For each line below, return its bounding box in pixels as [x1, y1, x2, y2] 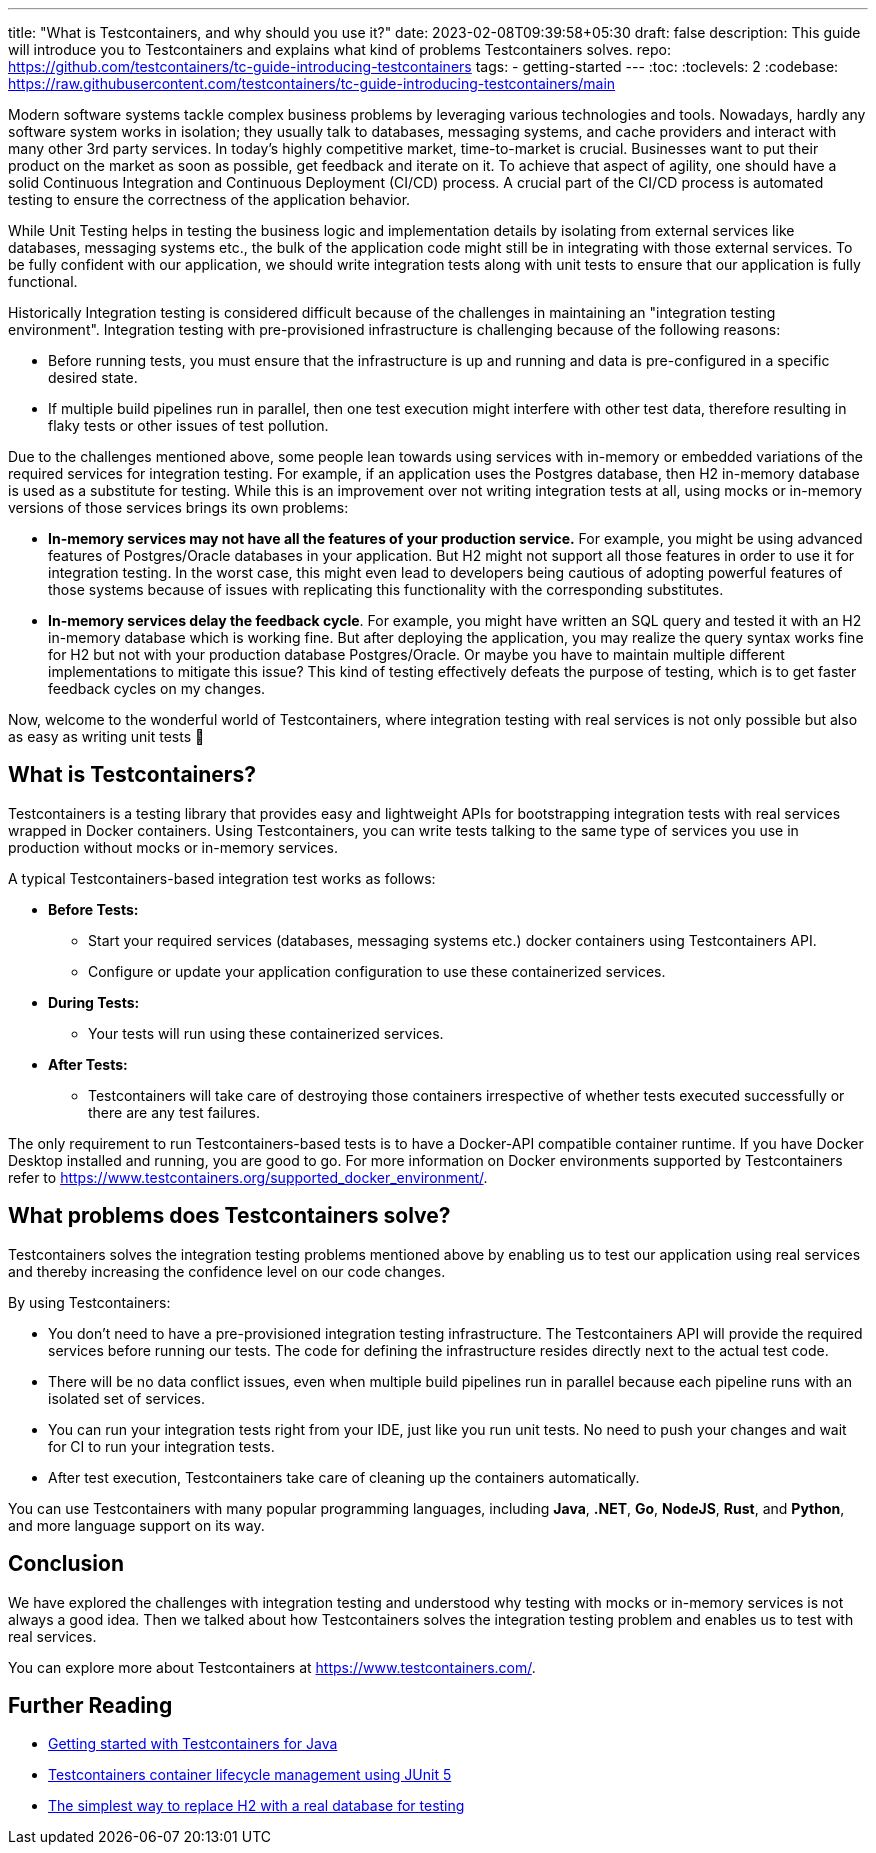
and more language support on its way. [8, 1516, 265, 1534]
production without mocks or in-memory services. [8, 838, 338, 856]
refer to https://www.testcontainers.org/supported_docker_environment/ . [8, 1168, 488, 1186]
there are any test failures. [88, 1103, 260, 1121]
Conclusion [8, 1551, 125, 1577]
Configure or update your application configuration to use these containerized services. [88, 962, 666, 980]
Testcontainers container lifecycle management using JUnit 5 [48, 1766, 452, 1784]
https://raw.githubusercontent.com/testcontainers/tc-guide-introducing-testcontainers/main [8, 75, 616, 92]
